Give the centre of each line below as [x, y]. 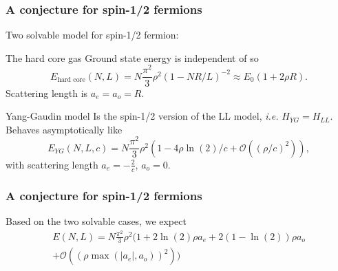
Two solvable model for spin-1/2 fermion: [92, 35]
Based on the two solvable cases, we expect [96, 220]
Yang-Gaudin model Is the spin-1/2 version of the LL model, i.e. [142, 116]
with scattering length [52, 164]
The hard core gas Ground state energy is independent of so [132, 57]
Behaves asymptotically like [64, 129]
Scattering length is [47, 93]
